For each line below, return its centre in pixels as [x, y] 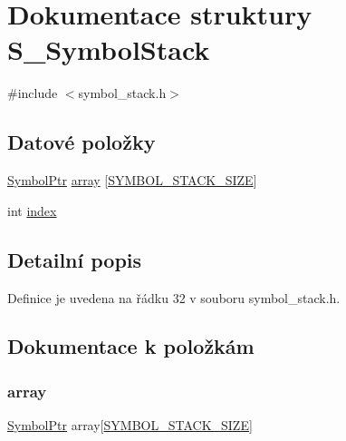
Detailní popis [75, 259]
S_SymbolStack [109, 49]
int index [32, 210]
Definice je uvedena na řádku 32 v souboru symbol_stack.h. [174, 297]
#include [33, 93]
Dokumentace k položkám [131, 346]
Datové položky [82, 142]
